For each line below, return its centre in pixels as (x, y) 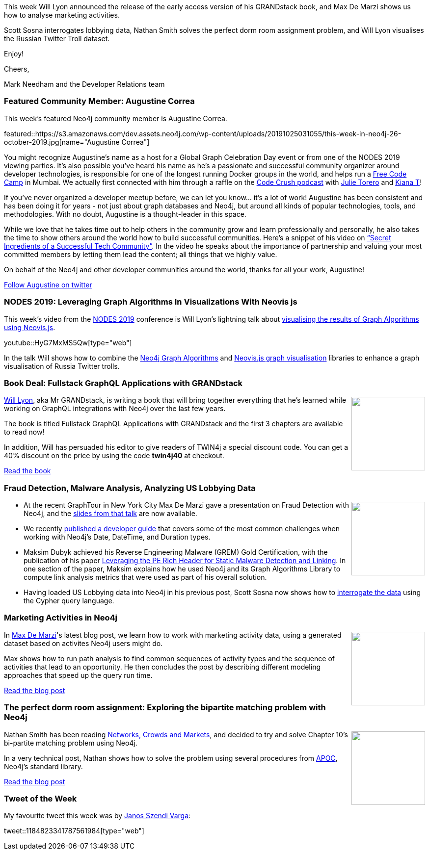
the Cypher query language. (69, 601)
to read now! (24, 432)
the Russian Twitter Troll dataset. (57, 39)
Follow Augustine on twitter (48, 285)
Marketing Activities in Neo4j (61, 618)
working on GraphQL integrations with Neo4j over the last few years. (115, 409)
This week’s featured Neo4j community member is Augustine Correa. (116, 118)
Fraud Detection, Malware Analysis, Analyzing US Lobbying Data (130, 488)
